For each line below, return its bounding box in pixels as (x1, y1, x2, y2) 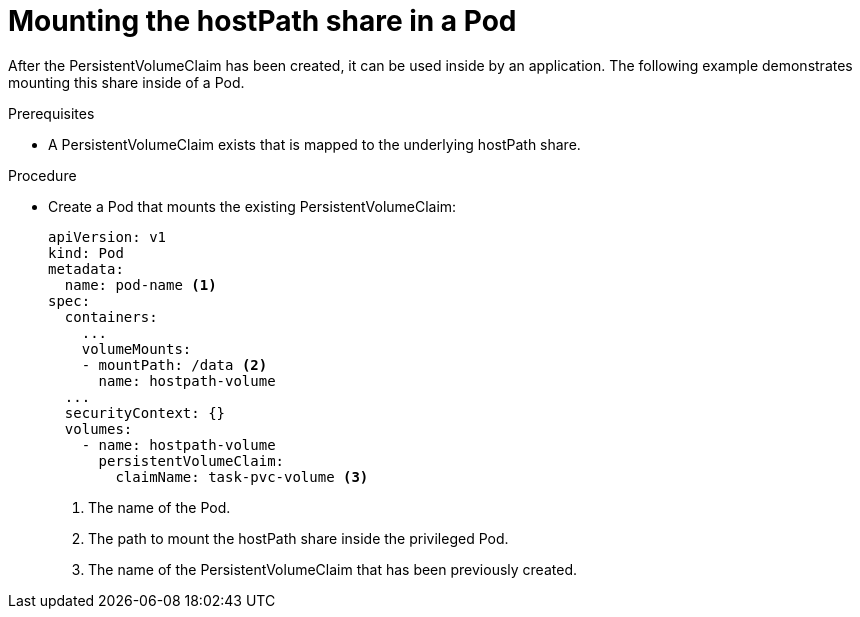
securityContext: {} (64, 404, 226, 421)
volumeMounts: (81, 340, 192, 357)
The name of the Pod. (88, 498, 231, 516)
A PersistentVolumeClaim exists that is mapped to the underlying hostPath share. (48, 135, 581, 153)
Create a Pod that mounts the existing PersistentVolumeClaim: (48, 197, 457, 215)
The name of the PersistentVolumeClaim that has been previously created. (88, 560, 577, 578)
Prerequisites (8, 104, 95, 122)
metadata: (48, 260, 124, 277)
